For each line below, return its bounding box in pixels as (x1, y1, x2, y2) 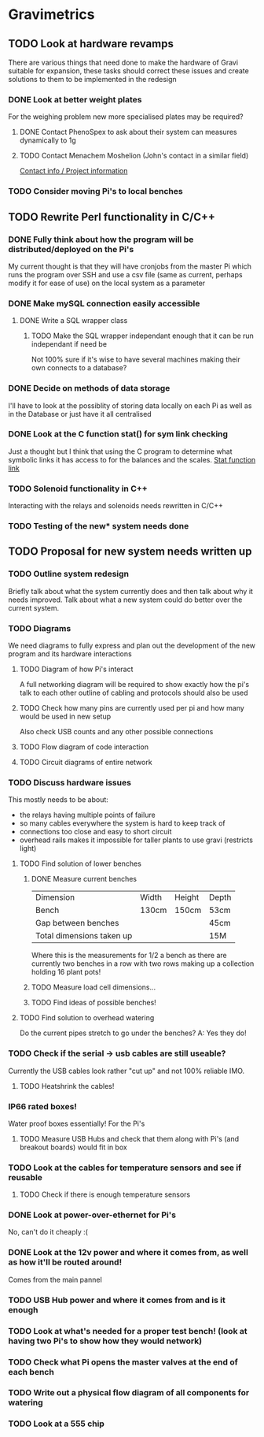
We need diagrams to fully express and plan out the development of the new (8, 641, 256, 650)
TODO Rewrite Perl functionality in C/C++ (8, 210, 216, 224)
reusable (8, 1172, 43, 1183)
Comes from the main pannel (8, 1275, 102, 1284)
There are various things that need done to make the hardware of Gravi (8, 58, 238, 67)
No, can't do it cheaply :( (8, 1227, 89, 1237)
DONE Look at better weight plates (8, 94, 142, 105)
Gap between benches (35, 918, 119, 929)
